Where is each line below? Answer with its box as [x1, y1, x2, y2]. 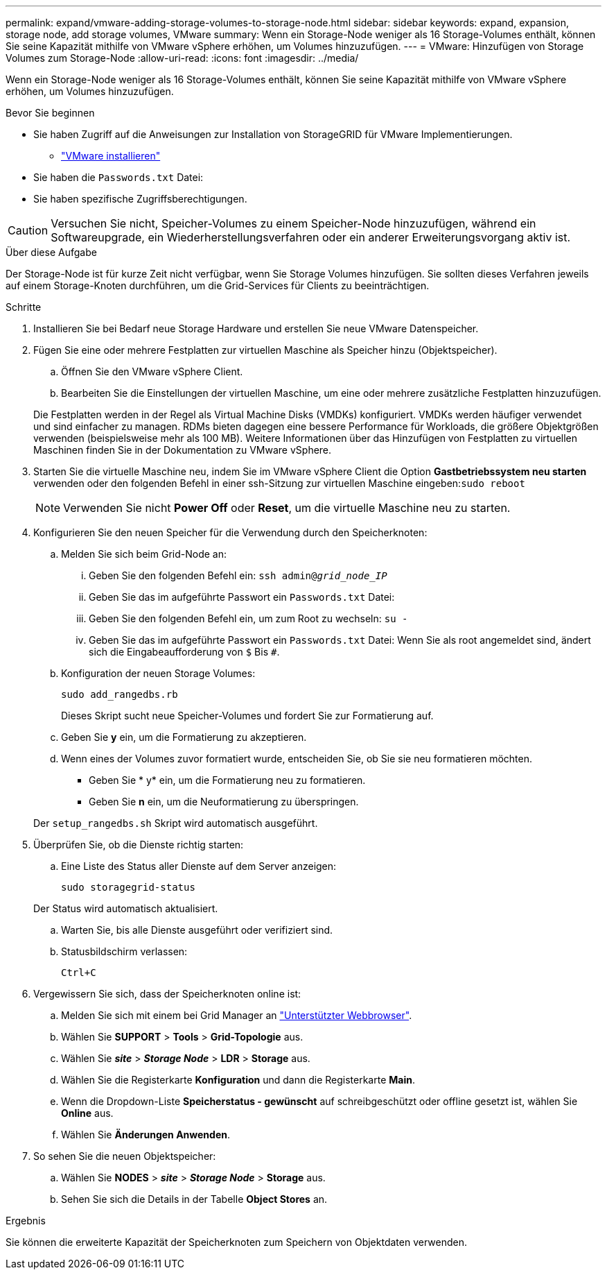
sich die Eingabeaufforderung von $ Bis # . [89, 646, 280, 658]
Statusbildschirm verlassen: [61, 945, 188, 957]
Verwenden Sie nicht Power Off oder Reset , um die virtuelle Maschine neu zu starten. [63, 501, 511, 515]
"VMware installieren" [61, 150, 161, 162]
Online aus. [61, 1107, 114, 1119]
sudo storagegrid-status [61, 882, 195, 893]
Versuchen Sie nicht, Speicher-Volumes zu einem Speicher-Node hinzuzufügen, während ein [51, 216, 536, 230]
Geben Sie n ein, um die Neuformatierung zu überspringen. [89, 796, 359, 807]
